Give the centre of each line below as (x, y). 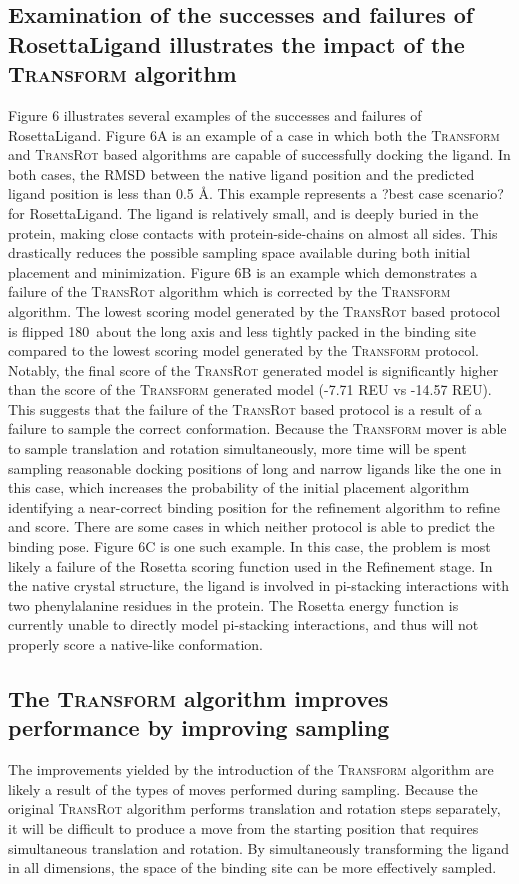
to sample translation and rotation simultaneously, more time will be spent (237, 448)
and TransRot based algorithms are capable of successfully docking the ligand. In (259, 154)
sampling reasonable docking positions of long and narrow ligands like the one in (255, 467)
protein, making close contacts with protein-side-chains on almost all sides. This (253, 232)
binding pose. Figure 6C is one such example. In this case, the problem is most (249, 546)
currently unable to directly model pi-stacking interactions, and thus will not (243, 624)
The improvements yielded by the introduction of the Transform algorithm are (251, 769)
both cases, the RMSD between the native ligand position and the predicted (241, 173)
